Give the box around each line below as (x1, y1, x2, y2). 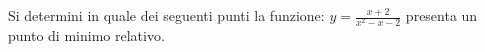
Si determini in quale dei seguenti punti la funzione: (8, 5, 325, 25)
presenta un (405, 5, 478, 25)
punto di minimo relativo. (8, 25, 165, 46)
